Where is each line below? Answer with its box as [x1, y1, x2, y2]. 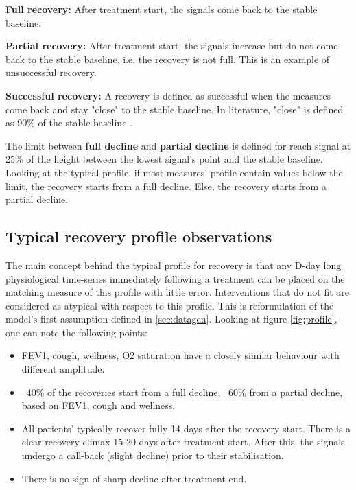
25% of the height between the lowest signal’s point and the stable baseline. [5, 152, 323, 166]
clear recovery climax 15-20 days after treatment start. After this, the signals [21, 434, 345, 449]
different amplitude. [21, 362, 105, 376]
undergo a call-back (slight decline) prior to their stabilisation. [21, 448, 284, 463]
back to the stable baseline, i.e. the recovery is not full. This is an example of [5, 51, 330, 66]
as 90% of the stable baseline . [5, 115, 132, 130]
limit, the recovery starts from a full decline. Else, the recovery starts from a [5, 178, 327, 193]
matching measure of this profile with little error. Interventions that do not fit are [5, 285, 350, 299]
